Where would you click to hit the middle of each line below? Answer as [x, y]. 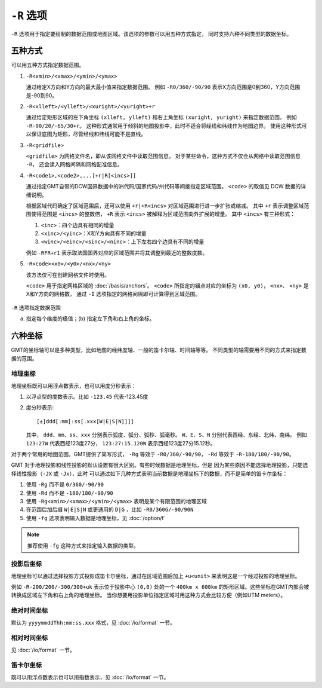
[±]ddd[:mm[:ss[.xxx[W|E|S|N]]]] [85, 421]
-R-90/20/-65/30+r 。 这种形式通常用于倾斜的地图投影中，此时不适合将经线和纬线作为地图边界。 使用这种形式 [164, 126]
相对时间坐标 [30, 638]
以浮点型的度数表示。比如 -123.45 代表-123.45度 [87, 397]
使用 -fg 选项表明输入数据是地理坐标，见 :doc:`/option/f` [96, 518]
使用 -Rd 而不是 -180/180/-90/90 [69, 493]
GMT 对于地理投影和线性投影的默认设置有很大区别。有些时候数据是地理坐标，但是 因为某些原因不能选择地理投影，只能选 [160, 465]
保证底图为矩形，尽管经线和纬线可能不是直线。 [88, 134]
